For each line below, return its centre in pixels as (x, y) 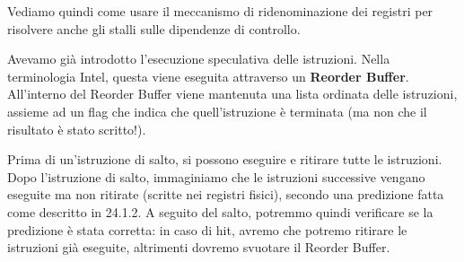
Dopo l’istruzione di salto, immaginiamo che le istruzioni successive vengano (216, 176)
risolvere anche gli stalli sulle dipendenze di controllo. (154, 28)
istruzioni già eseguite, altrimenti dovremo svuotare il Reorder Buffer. (199, 247)
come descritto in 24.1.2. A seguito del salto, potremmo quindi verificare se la (220, 211)
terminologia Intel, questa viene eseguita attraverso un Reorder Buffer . (208, 76)
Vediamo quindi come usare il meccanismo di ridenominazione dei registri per (220, 11)
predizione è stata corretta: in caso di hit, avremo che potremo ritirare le (207, 229)
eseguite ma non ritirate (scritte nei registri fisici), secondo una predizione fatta (226, 194)
